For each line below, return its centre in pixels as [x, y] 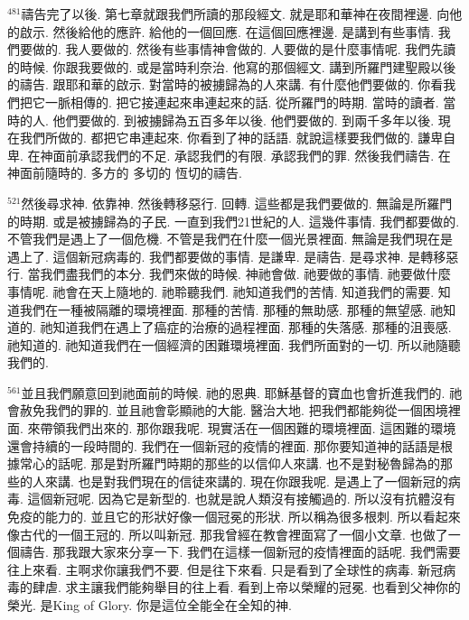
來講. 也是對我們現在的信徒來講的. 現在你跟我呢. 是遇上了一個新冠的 [246, 481]
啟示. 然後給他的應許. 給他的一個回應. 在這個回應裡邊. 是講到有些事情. [227, 31]
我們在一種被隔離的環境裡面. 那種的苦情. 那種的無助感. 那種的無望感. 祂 [231, 309]
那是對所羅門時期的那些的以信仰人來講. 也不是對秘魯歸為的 [266, 463]
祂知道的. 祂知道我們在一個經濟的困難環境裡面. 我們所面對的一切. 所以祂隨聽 [234, 344]
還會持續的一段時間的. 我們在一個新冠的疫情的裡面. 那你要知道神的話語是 [224, 445]
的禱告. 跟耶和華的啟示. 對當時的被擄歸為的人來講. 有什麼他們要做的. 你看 [225, 84]
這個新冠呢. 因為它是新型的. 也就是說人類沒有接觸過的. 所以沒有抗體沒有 [242, 499]
